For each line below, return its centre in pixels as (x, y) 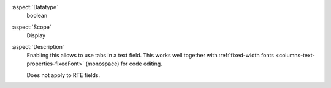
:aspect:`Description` (38, 46)
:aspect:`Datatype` (35, 7)
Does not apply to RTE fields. (63, 75)
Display (36, 35)
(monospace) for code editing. (124, 64)
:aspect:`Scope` (31, 27)
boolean (37, 16)
